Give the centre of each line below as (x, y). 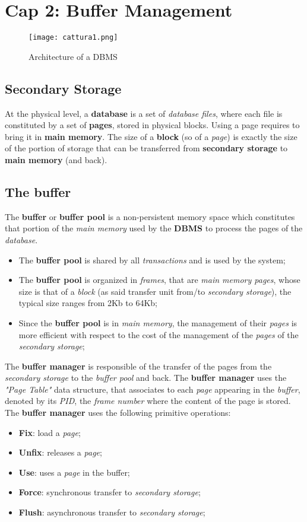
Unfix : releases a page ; (60, 452)
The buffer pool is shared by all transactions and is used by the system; (152, 260)
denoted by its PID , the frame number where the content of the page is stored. (148, 401)
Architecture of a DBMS (73, 56)
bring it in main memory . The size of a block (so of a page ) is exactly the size (151, 136)
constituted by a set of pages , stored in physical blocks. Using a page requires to (152, 125)
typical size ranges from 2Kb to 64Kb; (88, 303)
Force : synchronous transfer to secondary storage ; (110, 492)
